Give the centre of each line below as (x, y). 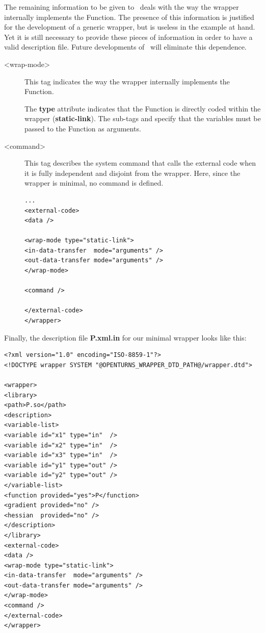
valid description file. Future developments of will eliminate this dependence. (125, 47)
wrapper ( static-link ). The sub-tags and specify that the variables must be (143, 118)
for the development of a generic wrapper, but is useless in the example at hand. (130, 27)
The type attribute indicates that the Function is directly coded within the (143, 108)
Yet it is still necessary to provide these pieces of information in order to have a (128, 37)
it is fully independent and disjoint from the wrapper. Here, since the (132, 173)
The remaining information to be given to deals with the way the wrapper (122, 7)
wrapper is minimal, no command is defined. (94, 183)
